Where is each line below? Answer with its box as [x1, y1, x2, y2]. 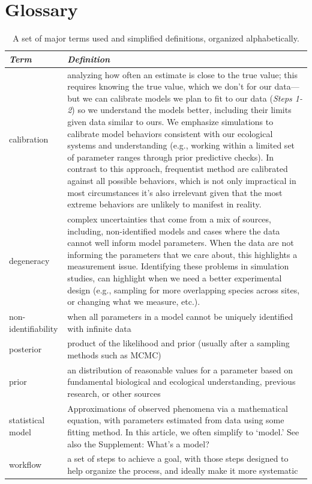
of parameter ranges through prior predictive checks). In [67, 150, 274, 163]
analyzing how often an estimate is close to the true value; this [67, 68, 298, 81]
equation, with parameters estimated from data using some [67, 414, 284, 426]
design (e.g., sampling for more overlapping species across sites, [67, 283, 300, 296]
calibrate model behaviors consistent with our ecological [67, 127, 273, 139]
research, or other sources [67, 387, 161, 399]
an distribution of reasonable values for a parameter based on [67, 363, 293, 376]
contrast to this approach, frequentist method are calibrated [67, 162, 288, 175]
